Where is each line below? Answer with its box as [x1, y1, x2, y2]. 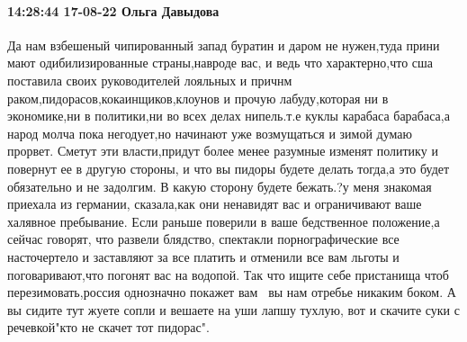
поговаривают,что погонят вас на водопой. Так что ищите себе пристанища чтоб [7, 265, 449, 283]
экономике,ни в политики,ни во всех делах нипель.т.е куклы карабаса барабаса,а [7, 106, 450, 125]
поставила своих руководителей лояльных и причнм [7, 70, 292, 89]
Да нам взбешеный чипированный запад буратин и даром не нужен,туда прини [7, 35, 440, 54]
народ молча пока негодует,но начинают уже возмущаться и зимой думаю [7, 123, 412, 142]
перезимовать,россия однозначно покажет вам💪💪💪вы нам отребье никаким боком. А [7, 283, 456, 301]
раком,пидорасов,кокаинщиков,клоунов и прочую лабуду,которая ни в [7, 88, 389, 107]
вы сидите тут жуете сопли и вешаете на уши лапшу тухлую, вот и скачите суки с [7, 300, 460, 319]
